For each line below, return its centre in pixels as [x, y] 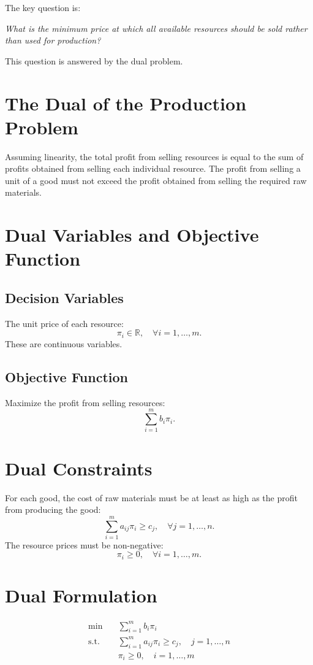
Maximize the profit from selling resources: [85, 402]
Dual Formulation [81, 595]
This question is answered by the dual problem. [94, 60]
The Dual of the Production [126, 103]
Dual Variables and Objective [132, 235]
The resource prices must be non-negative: [84, 544]
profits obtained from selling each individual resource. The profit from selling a [153, 168]
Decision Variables [64, 298]
